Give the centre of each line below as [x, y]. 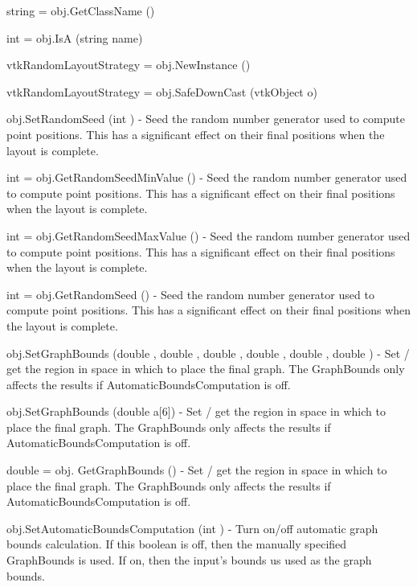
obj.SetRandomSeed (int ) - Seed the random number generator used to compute [206, 119]
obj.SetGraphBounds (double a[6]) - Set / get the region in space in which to [196, 411]
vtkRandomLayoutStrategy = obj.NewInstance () [129, 65]
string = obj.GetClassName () [81, 10]
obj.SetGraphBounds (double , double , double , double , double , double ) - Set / [208, 353]
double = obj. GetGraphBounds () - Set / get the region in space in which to [197, 470]
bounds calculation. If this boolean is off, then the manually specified [177, 544]
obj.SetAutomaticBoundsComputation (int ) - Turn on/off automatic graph [192, 528]
